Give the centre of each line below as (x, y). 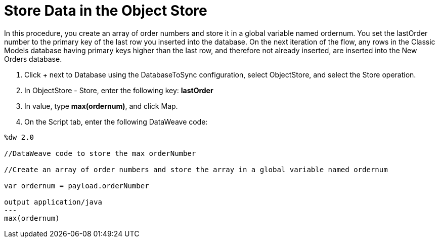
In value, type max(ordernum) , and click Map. (101, 106)
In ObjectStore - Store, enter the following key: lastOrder (119, 90)
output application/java (53, 202)
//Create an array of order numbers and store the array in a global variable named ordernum (196, 169)
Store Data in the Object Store (106, 11)
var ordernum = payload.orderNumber (77, 186)
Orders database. (33, 59)
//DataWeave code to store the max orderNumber (100, 153)
